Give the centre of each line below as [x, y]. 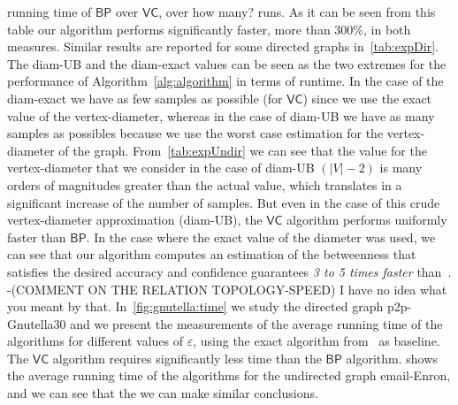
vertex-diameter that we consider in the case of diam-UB [161, 168]
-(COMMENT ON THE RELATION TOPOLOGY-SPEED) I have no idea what [227, 289]
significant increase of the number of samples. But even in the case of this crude [224, 202]
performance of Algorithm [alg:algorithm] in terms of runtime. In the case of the [225, 81]
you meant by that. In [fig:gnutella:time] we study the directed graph [195, 306]
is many [401, 168]
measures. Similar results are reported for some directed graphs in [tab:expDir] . [223, 46]
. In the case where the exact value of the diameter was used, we [261, 237]
